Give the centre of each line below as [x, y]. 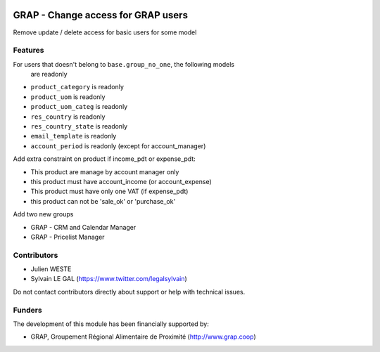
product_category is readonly [77, 87]
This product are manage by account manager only [105, 171]
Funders [27, 310]
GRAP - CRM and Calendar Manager [83, 227]
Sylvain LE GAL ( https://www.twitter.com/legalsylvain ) [109, 279]
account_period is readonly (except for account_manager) [118, 146]
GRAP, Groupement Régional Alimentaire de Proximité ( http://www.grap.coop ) [143, 337]
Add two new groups [43, 214]
